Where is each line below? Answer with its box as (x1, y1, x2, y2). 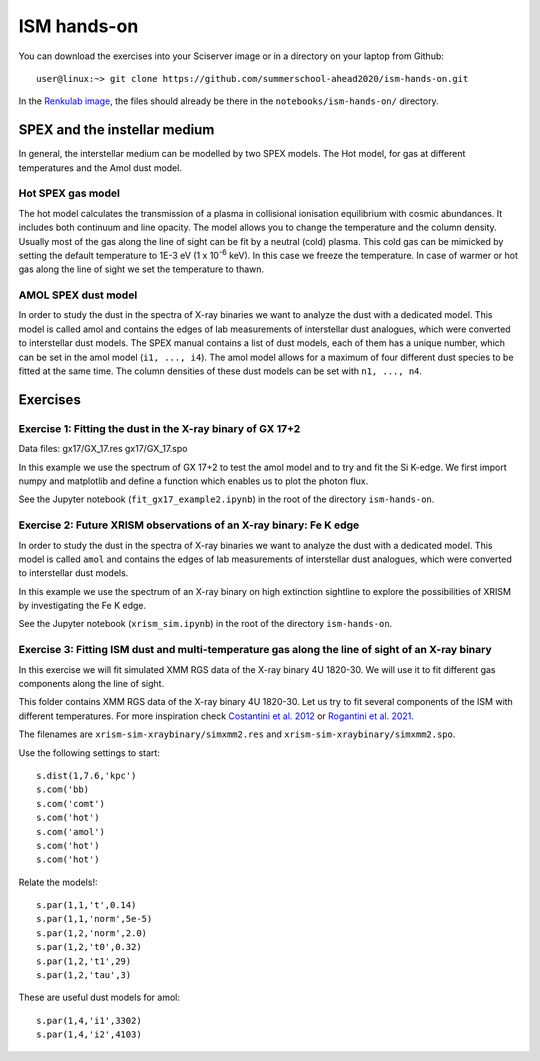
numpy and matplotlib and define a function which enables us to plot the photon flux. (18, 475, 369, 487)
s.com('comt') (36, 798, 105, 809)
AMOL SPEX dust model (18, 288, 138, 302)
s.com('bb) (36, 784, 90, 795)
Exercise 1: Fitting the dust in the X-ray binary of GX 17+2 (18, 421, 301, 435)
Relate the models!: (18, 876, 98, 888)
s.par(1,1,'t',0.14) (36, 900, 137, 911)
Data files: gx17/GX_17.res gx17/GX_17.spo (18, 443, 188, 455)
